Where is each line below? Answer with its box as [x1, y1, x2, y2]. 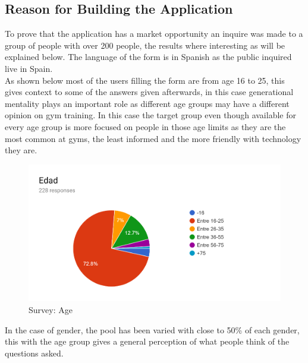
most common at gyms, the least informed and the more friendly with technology [5, 132, 301, 144]
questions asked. [5, 346, 64, 359]
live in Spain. [5, 62, 53, 74]
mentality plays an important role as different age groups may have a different [5, 97, 290, 109]
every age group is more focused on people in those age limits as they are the [5, 120, 286, 132]
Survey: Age [29, 303, 73, 315]
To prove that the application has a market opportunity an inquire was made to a [5, 27, 303, 40]
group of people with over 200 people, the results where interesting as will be [5, 39, 285, 51]
